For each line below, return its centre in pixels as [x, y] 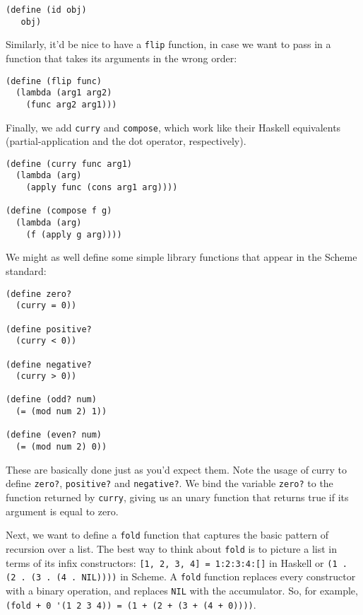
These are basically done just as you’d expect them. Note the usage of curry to [177, 469]
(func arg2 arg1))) [71, 104]
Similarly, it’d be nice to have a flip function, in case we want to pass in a [168, 44]
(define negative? [49, 364]
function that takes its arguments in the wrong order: [121, 58]
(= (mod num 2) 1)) [61, 412]
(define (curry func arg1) [69, 164]
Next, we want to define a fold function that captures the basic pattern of [167, 535]
